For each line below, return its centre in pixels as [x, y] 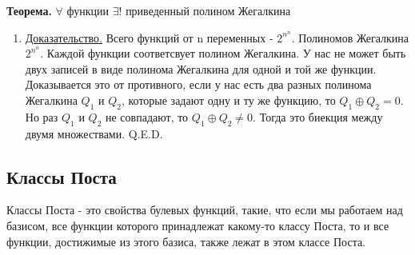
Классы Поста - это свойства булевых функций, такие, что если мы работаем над [205, 210]
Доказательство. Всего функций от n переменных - [149, 37]
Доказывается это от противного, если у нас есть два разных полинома [198, 84]
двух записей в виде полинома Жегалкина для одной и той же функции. [201, 68]
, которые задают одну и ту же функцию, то [228, 100]
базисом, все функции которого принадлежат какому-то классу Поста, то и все [198, 225]
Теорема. [29, 10]
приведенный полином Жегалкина [208, 10]
